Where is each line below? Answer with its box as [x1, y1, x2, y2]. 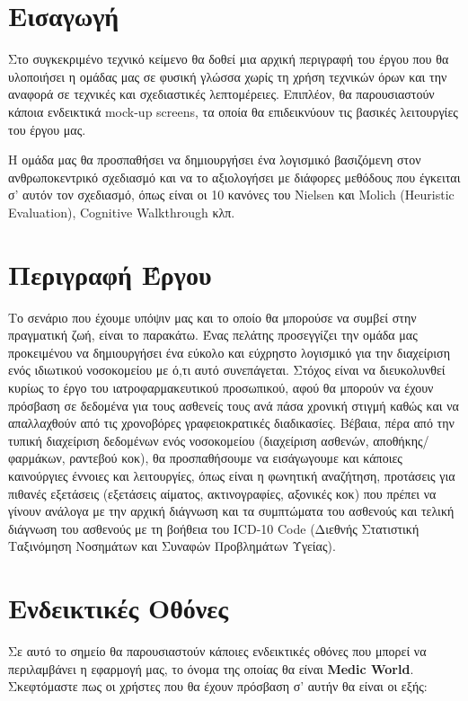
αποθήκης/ [373, 430, 429, 449]
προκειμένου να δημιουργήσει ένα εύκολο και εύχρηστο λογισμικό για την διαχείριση [8, 342, 450, 361]
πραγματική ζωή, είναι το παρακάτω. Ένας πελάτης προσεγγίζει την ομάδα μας [8, 325, 418, 344]
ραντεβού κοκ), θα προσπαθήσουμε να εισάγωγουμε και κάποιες [69, 448, 402, 467]
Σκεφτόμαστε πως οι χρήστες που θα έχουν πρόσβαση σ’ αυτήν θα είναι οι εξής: [8, 677, 428, 696]
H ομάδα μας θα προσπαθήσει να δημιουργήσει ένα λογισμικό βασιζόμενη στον [8, 150, 421, 169]
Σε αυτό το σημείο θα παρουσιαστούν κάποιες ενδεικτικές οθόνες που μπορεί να [8, 642, 427, 661]
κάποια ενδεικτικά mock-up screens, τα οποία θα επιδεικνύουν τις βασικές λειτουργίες [8, 102, 458, 120]
